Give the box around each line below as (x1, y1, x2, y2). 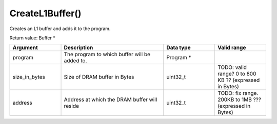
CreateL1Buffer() (9, 8, 82, 19)
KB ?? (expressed (217, 77, 260, 84)
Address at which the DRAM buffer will (64, 96, 157, 103)
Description (64, 44, 93, 51)
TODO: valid (217, 64, 247, 71)
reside (64, 103, 80, 110)
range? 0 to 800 (217, 70, 256, 78)
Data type (166, 44, 191, 51)
